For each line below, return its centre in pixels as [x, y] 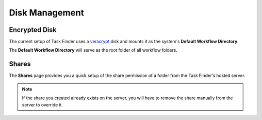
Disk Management [47, 13]
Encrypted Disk [33, 30]
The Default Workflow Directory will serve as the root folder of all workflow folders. [93, 50]
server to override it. [42, 105]
